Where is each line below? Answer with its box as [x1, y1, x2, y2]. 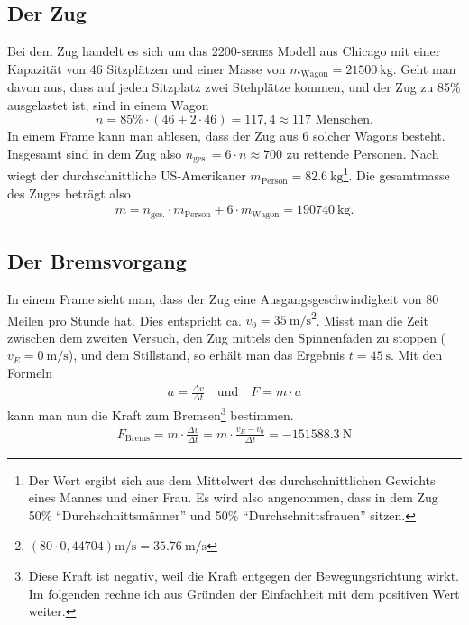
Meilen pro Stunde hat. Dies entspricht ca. [7, 310, 242, 329]
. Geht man [392, 59, 456, 78]
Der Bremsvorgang [7, 247, 187, 275]
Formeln [7, 363, 53, 382]
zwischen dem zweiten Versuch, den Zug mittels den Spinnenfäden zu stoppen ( [7, 327, 446, 346]
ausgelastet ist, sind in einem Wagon [7, 95, 209, 114]
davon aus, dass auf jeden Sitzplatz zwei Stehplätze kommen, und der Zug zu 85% [7, 78, 461, 97]
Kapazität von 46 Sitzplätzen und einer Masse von [7, 59, 286, 78]
